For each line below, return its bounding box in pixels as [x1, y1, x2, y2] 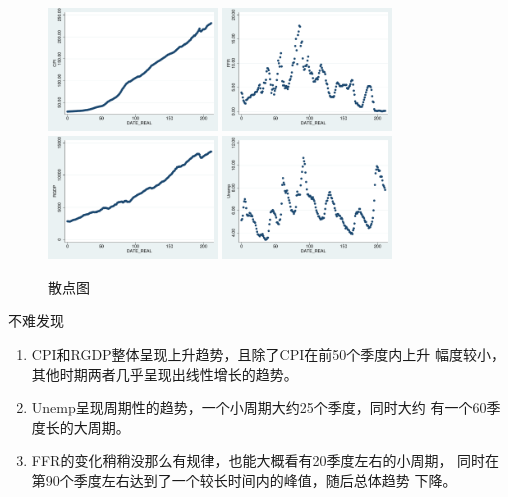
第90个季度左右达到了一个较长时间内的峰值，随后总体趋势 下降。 [31, 470, 457, 490]
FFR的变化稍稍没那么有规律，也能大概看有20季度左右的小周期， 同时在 [31, 450, 500, 471]
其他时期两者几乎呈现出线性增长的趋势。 [31, 363, 298, 384]
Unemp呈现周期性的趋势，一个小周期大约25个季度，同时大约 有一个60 [31, 397, 487, 418]
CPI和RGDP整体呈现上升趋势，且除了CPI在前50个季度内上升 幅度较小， [31, 344, 505, 365]
